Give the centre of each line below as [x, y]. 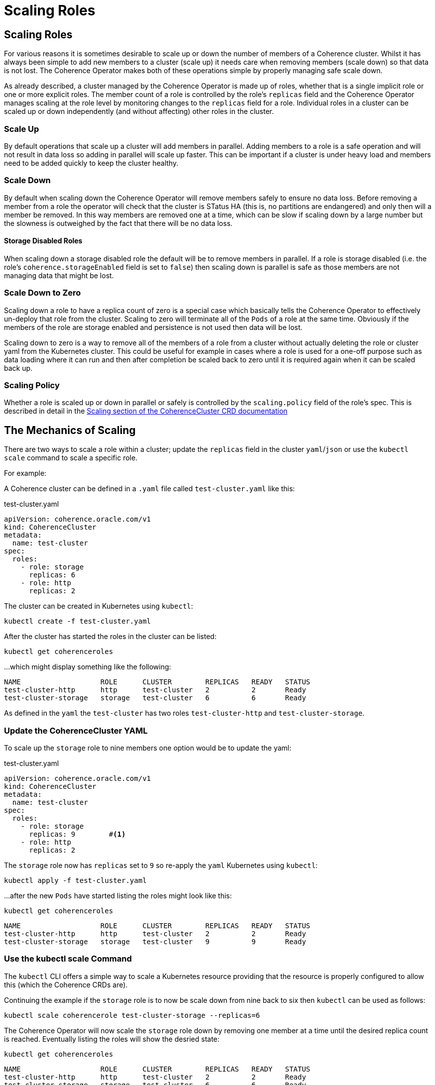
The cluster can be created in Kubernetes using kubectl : [99, 606]
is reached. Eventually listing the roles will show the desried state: [112, 1039]
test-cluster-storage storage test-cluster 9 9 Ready [155, 941]
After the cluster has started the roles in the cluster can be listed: [110, 637]
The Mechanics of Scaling [70, 430]
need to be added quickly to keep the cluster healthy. [91, 163]
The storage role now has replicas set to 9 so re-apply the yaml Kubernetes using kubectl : [161, 865]
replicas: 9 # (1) [77, 834]
